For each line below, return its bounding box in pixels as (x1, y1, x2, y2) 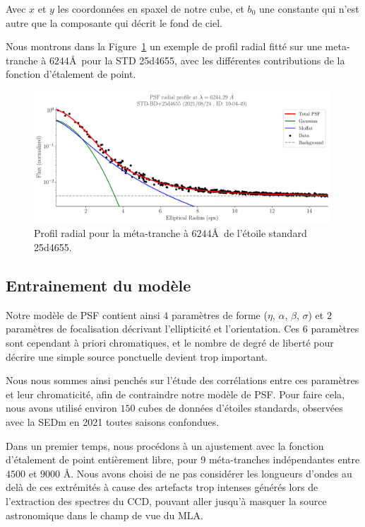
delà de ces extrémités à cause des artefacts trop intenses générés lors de (6, 480, 318, 494)
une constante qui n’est (258, 1, 359, 16)
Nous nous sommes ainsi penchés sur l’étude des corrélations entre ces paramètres (6, 373, 359, 388)
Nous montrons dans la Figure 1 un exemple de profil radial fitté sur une (6, 39, 322, 54)
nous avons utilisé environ (6, 400, 117, 415)
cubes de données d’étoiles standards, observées (138, 400, 343, 415)
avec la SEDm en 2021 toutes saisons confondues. (6, 415, 220, 429)
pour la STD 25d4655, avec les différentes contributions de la (81, 52, 345, 67)
